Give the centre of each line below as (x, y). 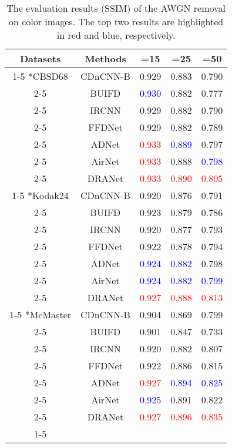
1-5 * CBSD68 (40, 76)
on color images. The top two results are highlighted (116, 21)
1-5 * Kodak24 (40, 195)
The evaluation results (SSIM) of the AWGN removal (116, 8)
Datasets (40, 58)
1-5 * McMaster (41, 314)
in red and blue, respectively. (116, 35)
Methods (105, 58)
